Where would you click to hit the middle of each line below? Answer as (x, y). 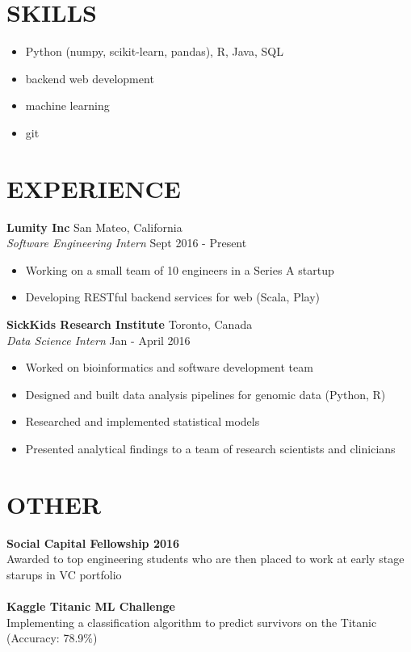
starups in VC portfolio (64, 574)
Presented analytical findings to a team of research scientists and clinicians (210, 448)
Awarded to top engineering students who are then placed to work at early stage (205, 559)
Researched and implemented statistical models (143, 421)
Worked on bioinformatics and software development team (169, 367)
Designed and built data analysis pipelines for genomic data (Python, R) (205, 394)
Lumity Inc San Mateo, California (94, 227)
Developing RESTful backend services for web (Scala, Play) (173, 297)
